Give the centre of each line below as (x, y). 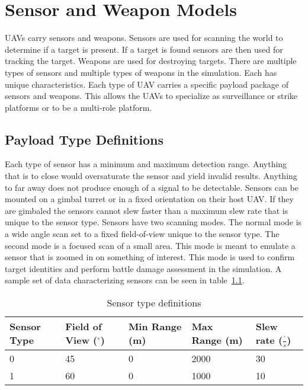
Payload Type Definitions (84, 139)
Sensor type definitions (154, 303)
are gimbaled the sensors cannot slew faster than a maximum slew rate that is (147, 210)
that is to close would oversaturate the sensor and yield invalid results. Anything (151, 176)
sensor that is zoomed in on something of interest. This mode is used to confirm (150, 257)
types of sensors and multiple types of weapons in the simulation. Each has (141, 72)
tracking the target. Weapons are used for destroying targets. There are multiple (151, 61)
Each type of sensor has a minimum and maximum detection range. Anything (146, 164)
